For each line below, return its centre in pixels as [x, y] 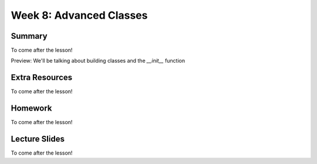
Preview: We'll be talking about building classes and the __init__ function [98, 61]
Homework [31, 108]
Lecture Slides [38, 139]
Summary [29, 36]
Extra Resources [42, 78]
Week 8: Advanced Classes [79, 15]
